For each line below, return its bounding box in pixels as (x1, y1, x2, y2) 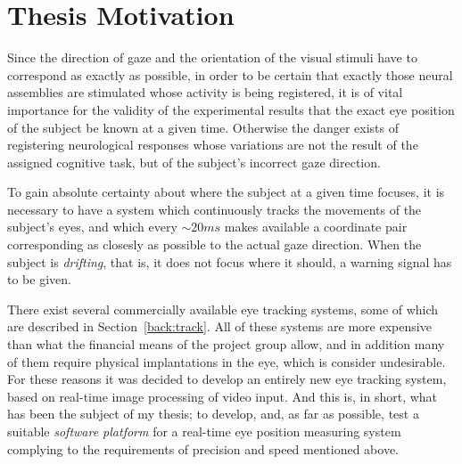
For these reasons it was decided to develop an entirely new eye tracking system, (7, 370, 447, 388)
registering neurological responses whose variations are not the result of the (7, 135, 418, 154)
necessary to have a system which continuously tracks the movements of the (7, 199, 422, 218)
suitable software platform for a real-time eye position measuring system (7, 422, 401, 440)
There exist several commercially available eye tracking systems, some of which (7, 299, 439, 318)
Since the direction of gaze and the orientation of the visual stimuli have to (7, 48, 417, 67)
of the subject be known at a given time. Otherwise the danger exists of (7, 118, 400, 136)
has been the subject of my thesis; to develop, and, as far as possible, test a (7, 404, 419, 423)
